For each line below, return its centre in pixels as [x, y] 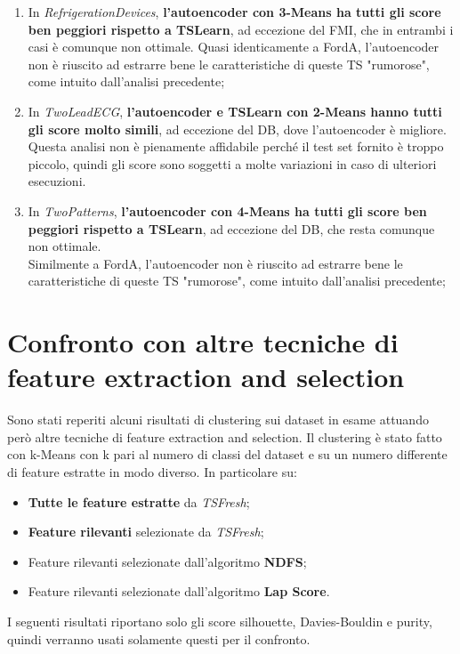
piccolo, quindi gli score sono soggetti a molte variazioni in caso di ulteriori [232, 163]
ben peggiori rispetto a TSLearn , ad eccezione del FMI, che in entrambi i [241, 29]
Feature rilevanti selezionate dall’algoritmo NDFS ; [167, 561]
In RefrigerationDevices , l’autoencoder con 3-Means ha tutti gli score [234, 12]
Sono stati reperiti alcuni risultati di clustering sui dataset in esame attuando [218, 420]
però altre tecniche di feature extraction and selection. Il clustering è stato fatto [225, 436]
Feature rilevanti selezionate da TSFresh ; [146, 532]
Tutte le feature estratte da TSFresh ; [139, 501]
